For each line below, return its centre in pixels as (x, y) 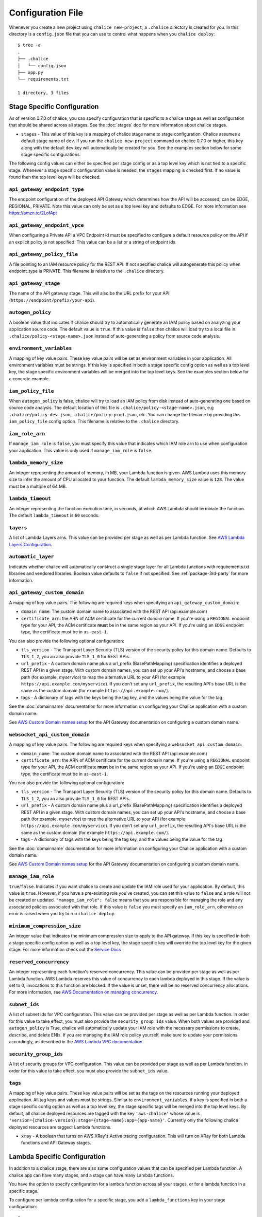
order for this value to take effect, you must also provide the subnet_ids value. (89, 1070)
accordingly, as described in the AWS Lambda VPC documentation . (76, 1042)
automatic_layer (32, 557)
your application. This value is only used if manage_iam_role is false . (81, 450)
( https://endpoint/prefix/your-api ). (52, 300)
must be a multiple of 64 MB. (38, 486)
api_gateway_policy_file (43, 254)
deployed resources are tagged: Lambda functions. (60, 1127)
